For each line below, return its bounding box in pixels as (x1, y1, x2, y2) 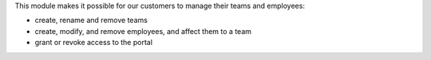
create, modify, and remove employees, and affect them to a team (34, 26, 251, 36)
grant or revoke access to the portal (34, 38, 153, 47)
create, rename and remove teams (34, 16, 148, 25)
